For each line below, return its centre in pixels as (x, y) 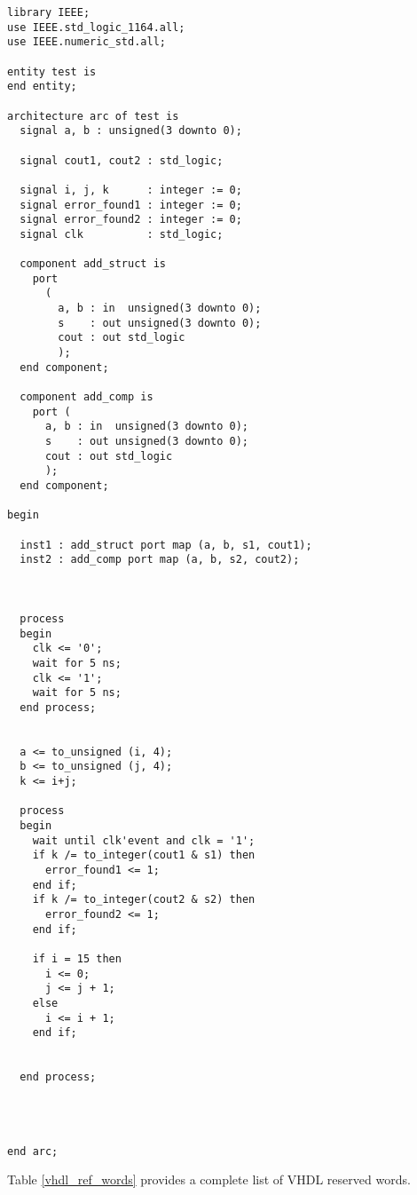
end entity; (42, 87)
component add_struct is (93, 264)
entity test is (52, 71)
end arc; (33, 1151)
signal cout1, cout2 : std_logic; (122, 160)
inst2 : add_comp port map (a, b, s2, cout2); (160, 560)
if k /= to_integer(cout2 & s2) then (144, 900)
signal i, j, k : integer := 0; (131, 190)
